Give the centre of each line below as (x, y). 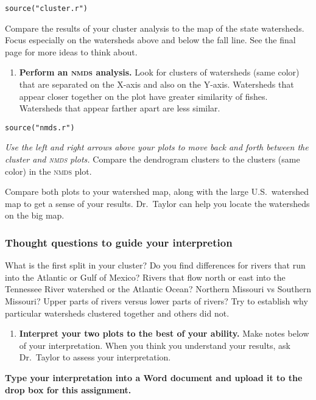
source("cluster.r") (47, 9)
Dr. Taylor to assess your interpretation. (95, 357)
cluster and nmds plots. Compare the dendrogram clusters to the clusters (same (153, 159)
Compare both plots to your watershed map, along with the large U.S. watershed (157, 191)
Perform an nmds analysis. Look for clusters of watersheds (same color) (159, 72)
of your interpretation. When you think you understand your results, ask (155, 345)
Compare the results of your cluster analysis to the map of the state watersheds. (155, 28)
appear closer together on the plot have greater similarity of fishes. (143, 96)
